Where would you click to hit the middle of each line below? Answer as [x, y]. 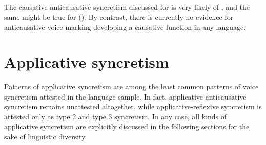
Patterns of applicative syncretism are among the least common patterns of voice [131, 86]
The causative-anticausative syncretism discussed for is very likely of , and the [127, 7]
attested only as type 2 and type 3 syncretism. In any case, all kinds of [116, 116]
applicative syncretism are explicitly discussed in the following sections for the [127, 126]
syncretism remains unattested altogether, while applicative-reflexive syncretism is [133, 106]
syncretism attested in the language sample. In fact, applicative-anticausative [125, 96]
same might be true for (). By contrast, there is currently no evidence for [119, 17]
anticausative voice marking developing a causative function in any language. [125, 27]
